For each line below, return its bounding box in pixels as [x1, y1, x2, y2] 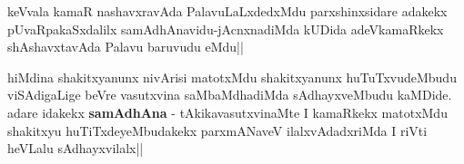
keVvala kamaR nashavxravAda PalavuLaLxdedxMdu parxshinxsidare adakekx [7, 2, 448, 20]
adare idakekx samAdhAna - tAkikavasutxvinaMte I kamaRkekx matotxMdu [7, 102, 448, 121]
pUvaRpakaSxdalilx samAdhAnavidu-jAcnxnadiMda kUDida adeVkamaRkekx [7, 19, 444, 38]
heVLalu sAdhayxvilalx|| [7, 139, 144, 158]
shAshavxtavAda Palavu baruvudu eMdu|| [7, 37, 244, 56]
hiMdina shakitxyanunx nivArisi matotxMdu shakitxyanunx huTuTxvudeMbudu [7, 67, 457, 86]
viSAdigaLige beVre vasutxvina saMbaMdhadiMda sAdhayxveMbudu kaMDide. [7, 85, 452, 104]
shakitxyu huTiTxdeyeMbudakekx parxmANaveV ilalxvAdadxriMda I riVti [7, 121, 428, 140]
